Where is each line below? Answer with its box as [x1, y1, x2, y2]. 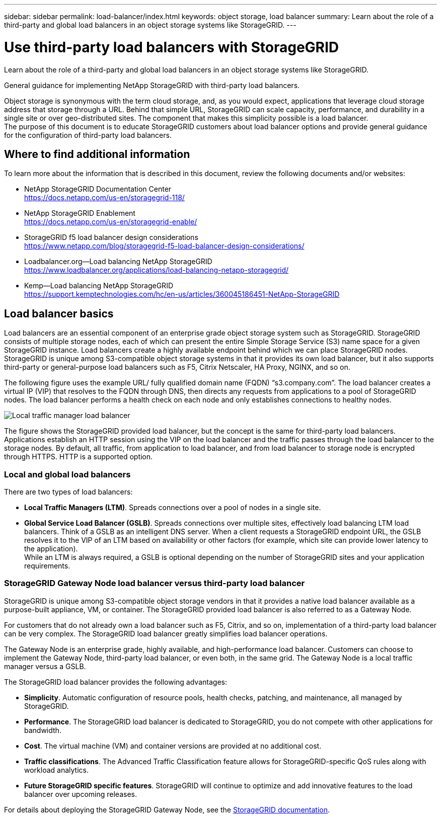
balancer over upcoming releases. [24, 789, 137, 798]
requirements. [24, 561, 70, 570]
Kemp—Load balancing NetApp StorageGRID [24, 281, 173, 290]
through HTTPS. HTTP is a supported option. [4, 452, 153, 461]
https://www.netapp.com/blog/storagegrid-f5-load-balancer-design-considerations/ [24, 241, 305, 251]
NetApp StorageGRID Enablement [24, 209, 135, 218]
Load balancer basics [4, 307, 114, 320]
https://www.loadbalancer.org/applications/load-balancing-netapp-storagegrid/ [24, 266, 289, 275]
